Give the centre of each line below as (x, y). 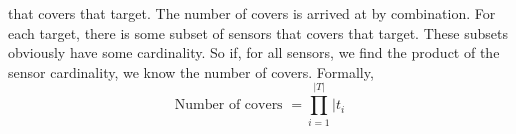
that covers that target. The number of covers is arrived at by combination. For (252, 13)
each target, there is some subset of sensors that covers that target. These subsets (258, 32)
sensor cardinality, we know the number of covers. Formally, (191, 71)
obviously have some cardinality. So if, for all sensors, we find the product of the (254, 52)
